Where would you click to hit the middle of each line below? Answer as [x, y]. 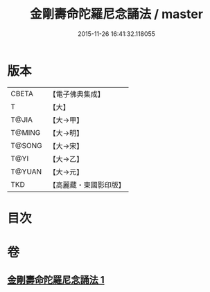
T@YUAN [26, 172]
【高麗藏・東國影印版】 [87, 185]
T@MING [26, 132]
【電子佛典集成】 [77, 94]
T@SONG [27, 145]
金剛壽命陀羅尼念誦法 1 [56, 280]
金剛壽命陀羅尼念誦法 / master [116, 14]
